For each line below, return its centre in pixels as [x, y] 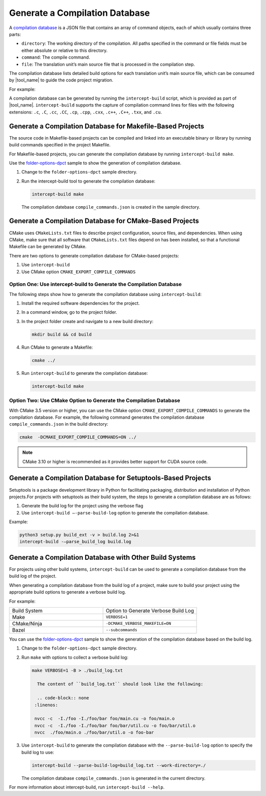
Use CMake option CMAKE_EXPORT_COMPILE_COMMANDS [79, 272]
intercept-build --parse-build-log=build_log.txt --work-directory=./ [119, 765]
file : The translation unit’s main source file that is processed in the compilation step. [108, 64]
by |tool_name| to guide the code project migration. [61, 80]
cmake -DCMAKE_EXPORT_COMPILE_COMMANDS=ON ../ [78, 437]
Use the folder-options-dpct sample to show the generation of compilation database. [95, 163]
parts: [15, 34]
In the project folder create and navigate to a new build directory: [87, 321]
